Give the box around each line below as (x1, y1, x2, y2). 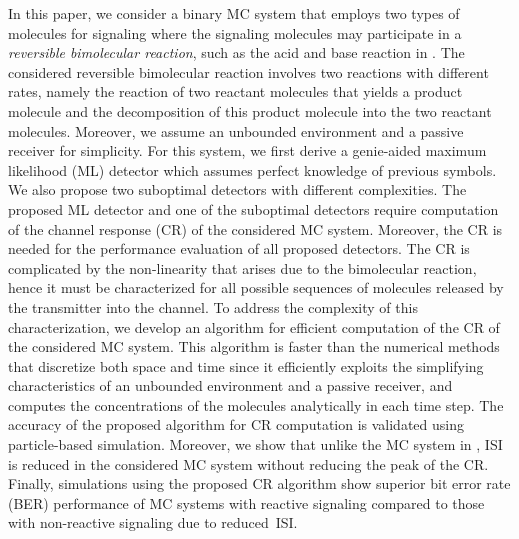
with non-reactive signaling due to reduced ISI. (8, 512, 298, 533)
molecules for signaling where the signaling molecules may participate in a (8, 22, 462, 43)
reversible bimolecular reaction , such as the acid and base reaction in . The (8, 42, 465, 63)
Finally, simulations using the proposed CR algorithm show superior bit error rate (8, 473, 511, 494)
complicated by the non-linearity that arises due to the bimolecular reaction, (8, 257, 477, 278)
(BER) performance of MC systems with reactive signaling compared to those (8, 492, 485, 513)
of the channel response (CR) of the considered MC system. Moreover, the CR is (8, 218, 503, 239)
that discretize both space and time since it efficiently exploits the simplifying (8, 355, 484, 376)
